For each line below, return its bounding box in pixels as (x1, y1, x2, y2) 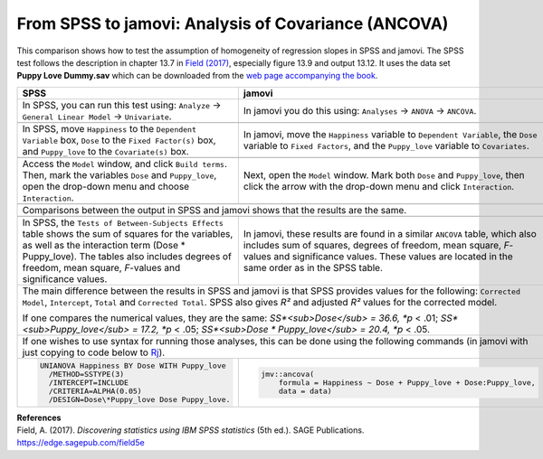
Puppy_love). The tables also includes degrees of (22, 249, 233, 262)
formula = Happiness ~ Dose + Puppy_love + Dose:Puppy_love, (278, 378, 536, 388)
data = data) (278, 386, 332, 396)
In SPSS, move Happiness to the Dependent (22, 122, 197, 135)
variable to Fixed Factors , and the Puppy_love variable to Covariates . (243, 139, 529, 152)
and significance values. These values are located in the (273, 249, 513, 262)
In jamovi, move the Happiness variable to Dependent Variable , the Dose (243, 127, 538, 140)
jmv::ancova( (261, 369, 315, 379)
